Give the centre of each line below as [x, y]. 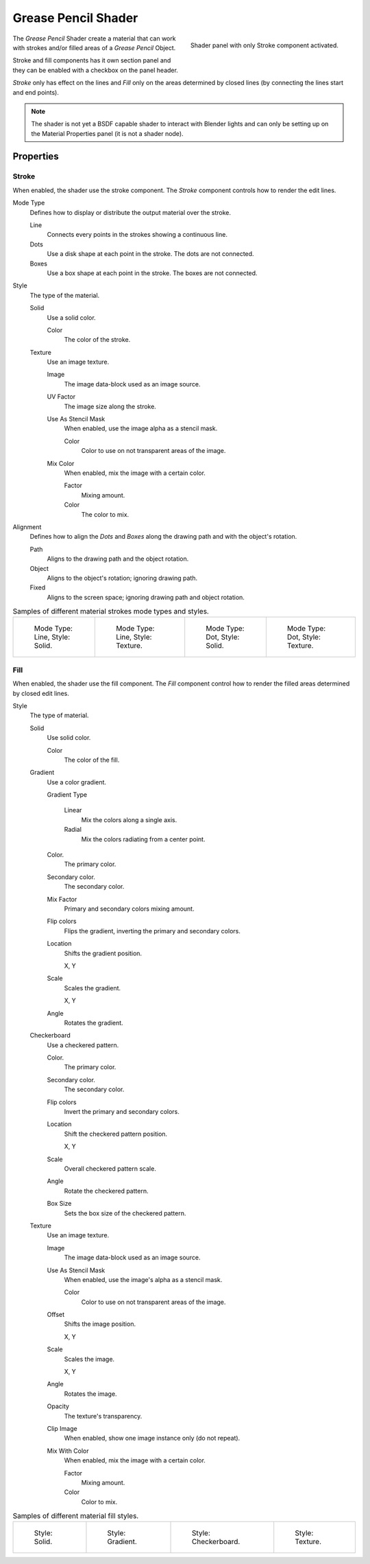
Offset [56, 1315]
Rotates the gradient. [94, 1023]
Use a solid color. [71, 317]
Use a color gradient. [76, 782]
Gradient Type [67, 795]
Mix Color [61, 463]
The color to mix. [105, 514]
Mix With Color [68, 1451]
